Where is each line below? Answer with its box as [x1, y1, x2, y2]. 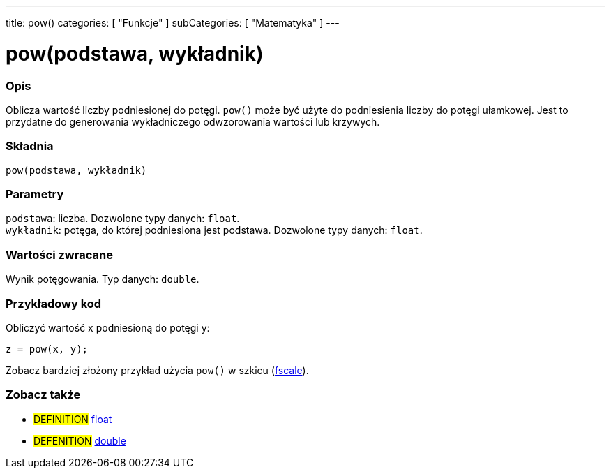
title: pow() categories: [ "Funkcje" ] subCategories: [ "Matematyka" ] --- [6, 17, 340, 29]
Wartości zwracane [6, 247, 113, 262]
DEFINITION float [33, 413, 112, 425]
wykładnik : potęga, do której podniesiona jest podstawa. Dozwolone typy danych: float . [6, 224, 423, 237]
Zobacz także [6, 387, 81, 402]
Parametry [6, 187, 64, 201]
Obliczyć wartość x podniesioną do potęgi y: [6, 321, 210, 334]
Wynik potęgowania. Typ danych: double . [6, 273, 199, 286]
